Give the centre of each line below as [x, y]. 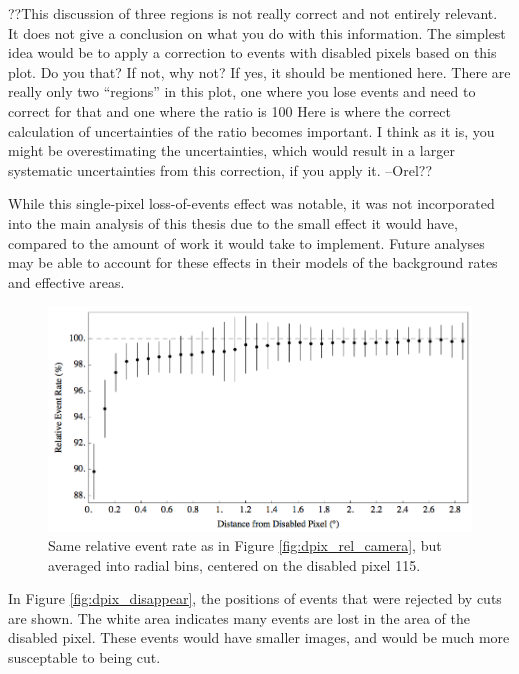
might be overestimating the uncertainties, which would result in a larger [231, 150]
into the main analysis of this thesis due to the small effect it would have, [233, 222]
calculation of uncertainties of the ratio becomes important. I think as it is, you [251, 130]
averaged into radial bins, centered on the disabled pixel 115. [234, 564]
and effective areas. [66, 281]
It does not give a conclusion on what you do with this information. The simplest [257, 32]
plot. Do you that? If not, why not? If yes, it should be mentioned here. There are [259, 71]
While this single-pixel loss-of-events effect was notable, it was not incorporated [251, 203]
